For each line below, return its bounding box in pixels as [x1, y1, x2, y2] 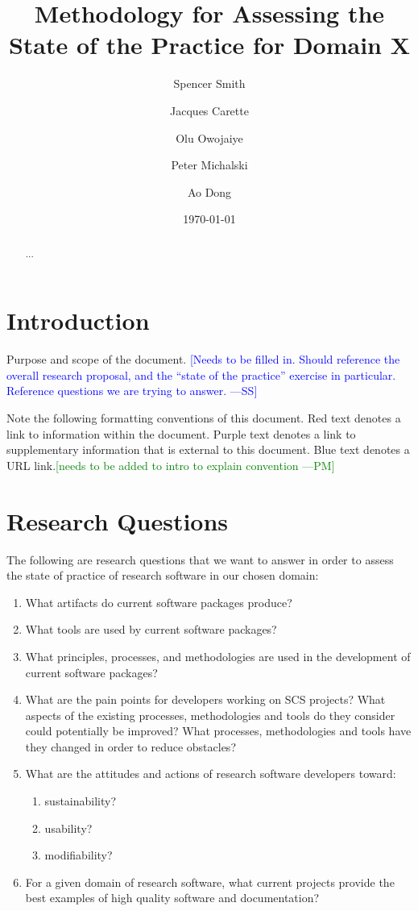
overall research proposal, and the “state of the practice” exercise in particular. [6, 366, 396, 383]
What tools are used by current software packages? [25, 621, 277, 638]
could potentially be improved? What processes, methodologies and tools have [25, 722, 412, 739]
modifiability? [44, 847, 113, 863]
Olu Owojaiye [176, 129, 243, 146]
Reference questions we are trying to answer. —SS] [6, 382, 258, 399]
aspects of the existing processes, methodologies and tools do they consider [25, 706, 395, 723]
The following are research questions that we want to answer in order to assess [6, 551, 394, 568]
